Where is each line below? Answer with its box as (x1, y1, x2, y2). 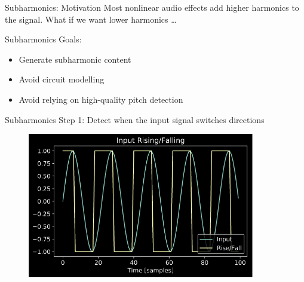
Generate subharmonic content (19, 53, 131, 65)
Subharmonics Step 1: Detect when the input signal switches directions (5, 113, 265, 125)
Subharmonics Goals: (5, 33, 82, 45)
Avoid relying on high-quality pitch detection (19, 93, 183, 105)
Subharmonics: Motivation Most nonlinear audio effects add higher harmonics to (5, 1, 299, 13)
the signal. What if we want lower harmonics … (5, 13, 177, 25)
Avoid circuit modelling (19, 73, 105, 85)
